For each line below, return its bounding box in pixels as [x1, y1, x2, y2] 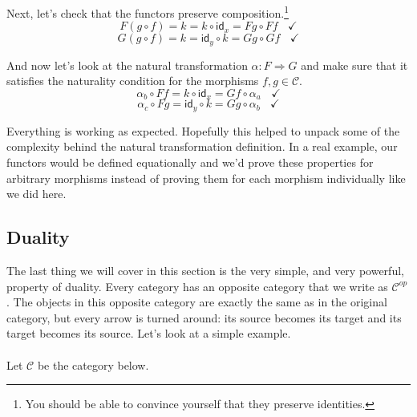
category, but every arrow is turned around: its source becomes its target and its [6, 309, 402, 326]
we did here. [6, 185, 67, 202]
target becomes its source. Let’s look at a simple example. [6, 325, 291, 342]
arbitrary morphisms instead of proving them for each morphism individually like [6, 169, 406, 186]
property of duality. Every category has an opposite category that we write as [6, 277, 388, 294]
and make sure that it [301, 56, 408, 73]
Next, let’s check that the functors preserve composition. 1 [6, 2, 289, 21]
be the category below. [37, 356, 149, 373]
